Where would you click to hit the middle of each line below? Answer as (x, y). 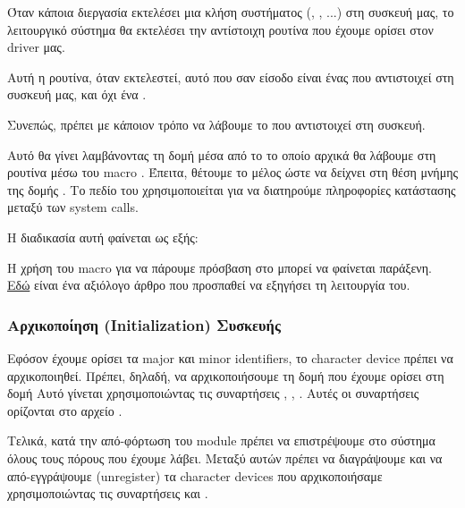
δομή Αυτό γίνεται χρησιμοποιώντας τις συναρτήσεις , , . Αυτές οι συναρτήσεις (213, 393)
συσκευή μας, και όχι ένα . (77, 94)
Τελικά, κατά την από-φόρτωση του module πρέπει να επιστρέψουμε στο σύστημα (221, 440)
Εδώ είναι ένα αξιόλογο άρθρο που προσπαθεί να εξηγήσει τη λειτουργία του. (209, 285)
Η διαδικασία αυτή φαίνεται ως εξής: (103, 237)
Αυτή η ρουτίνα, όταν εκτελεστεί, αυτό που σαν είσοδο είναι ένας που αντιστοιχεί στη (231, 76)
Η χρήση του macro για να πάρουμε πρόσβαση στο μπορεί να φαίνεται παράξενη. (220, 267)
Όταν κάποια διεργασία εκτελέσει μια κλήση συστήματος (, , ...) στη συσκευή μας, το (231, 12)
